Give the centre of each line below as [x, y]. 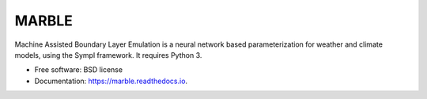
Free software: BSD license [78, 70]
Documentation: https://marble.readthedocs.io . [111, 81]
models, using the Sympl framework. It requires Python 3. [108, 55]
